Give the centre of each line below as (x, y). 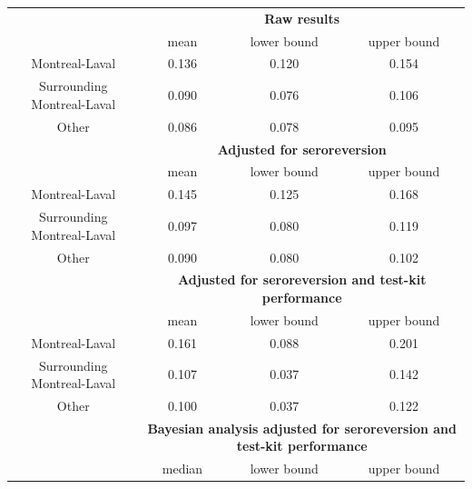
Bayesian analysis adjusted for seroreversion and (302, 428)
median (182, 469)
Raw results (302, 18)
